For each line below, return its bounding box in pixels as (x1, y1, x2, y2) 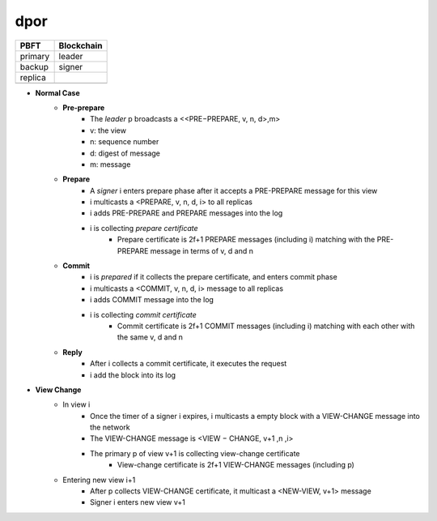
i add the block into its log (90, 369, 176, 380)
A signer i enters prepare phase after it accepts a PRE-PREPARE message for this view (90, 186, 378, 195)
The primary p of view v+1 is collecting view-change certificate (90, 448, 300, 458)
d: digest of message (90, 148, 161, 158)
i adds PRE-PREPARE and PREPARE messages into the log (90, 208, 283, 218)
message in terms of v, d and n (150, 246, 254, 255)
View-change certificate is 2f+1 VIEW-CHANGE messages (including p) (117, 460, 355, 470)
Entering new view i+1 (62, 475, 136, 485)
